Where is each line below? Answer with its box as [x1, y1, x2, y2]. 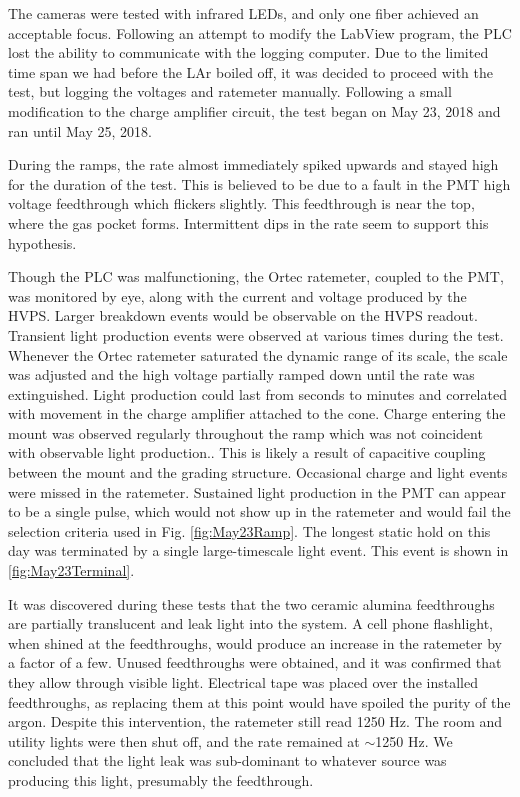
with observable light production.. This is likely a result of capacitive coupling [8, 442, 486, 463]
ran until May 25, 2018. [8, 120, 152, 141]
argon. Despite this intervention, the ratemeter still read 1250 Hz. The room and [8, 711, 503, 732]
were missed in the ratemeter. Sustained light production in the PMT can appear [8, 481, 507, 502]
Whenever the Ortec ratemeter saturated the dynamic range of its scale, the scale [8, 344, 508, 365]
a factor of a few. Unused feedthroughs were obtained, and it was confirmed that [8, 652, 502, 673]
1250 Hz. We [375, 730, 453, 751]
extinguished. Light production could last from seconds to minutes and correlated [8, 383, 507, 404]
